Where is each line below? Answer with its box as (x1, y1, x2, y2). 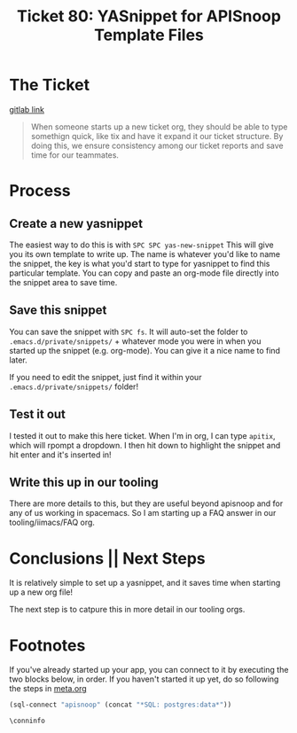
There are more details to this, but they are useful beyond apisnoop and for (9, 498, 284, 509)
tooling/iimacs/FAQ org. (9, 517, 96, 528)
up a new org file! (9, 587, 74, 597)
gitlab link (9, 104, 45, 114)
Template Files (94, 25, 204, 45)
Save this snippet (9, 303, 107, 318)
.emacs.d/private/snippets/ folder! (9, 381, 139, 392)
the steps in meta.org (9, 683, 87, 694)
